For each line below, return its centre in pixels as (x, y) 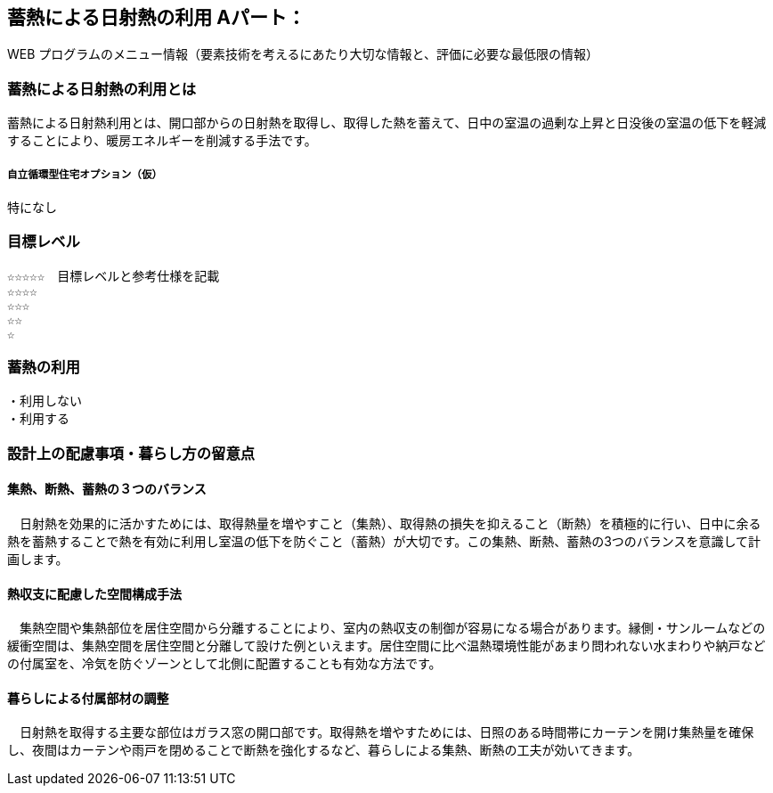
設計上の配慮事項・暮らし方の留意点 (131, 453)
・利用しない (45, 401)
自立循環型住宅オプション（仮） (85, 174)
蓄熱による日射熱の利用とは (102, 89)
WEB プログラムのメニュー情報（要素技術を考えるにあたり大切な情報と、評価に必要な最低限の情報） (303, 54)
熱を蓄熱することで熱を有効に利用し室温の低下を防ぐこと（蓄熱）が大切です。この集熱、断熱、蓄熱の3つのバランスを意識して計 (384, 542)
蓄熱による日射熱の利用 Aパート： (157, 17)
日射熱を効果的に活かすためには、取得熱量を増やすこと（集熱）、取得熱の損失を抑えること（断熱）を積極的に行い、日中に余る (390, 524)
